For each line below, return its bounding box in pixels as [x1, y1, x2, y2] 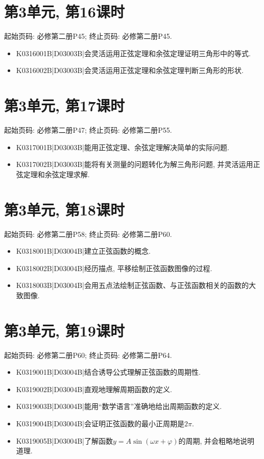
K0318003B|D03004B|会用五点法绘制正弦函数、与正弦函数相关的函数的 [16, 280, 249, 291]
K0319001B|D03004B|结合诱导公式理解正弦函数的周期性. [16, 367, 201, 377]
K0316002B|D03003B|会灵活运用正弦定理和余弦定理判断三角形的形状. [16, 65, 244, 76]
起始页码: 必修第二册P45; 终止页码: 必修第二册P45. [4, 31, 172, 41]
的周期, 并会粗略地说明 [178, 435, 255, 446]
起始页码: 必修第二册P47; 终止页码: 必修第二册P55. [4, 125, 172, 135]
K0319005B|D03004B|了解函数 [16, 435, 113, 446]
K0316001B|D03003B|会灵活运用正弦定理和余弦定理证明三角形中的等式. [16, 47, 251, 58]
